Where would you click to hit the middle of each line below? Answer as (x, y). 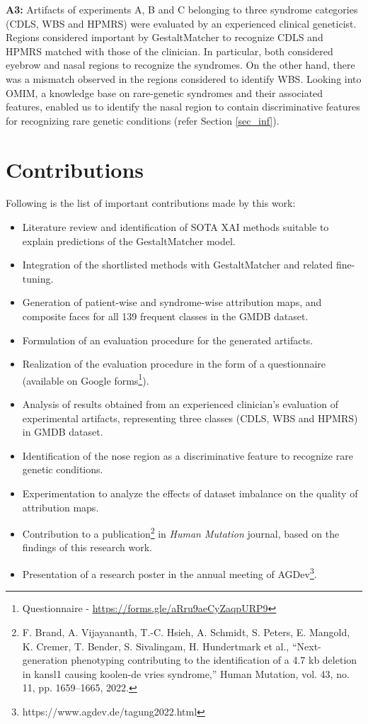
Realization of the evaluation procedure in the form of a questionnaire (174, 364)
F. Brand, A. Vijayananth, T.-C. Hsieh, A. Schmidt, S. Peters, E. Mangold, (186, 632)
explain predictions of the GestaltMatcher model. (129, 241)
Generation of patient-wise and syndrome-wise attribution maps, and (172, 302)
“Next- (306, 646)
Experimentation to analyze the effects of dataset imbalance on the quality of (190, 493)
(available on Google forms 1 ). (86, 379)
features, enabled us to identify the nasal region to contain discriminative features (183, 107)
